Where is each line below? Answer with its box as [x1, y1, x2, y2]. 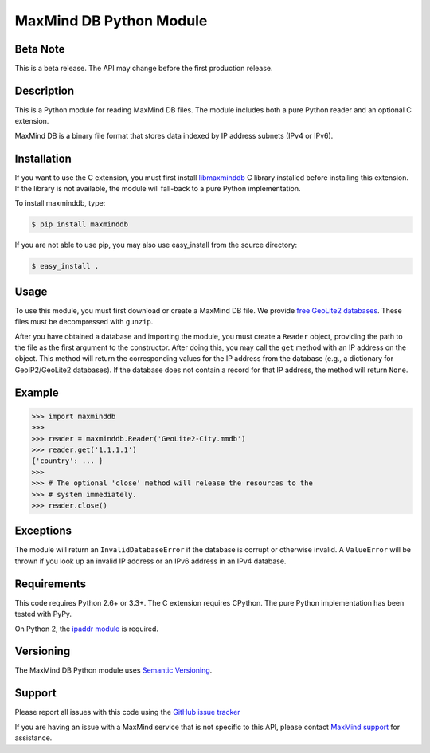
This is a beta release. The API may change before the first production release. [14, 64, 274, 73]
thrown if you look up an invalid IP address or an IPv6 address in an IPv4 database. [14, 556, 287, 566]
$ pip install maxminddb [31, 220, 129, 229]
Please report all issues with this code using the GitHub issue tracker [14, 708, 240, 717]
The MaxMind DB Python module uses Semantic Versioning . [14, 665, 213, 675]
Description [14, 84, 75, 97]
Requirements [14, 577, 87, 590]
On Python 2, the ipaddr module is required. [14, 624, 159, 633]
